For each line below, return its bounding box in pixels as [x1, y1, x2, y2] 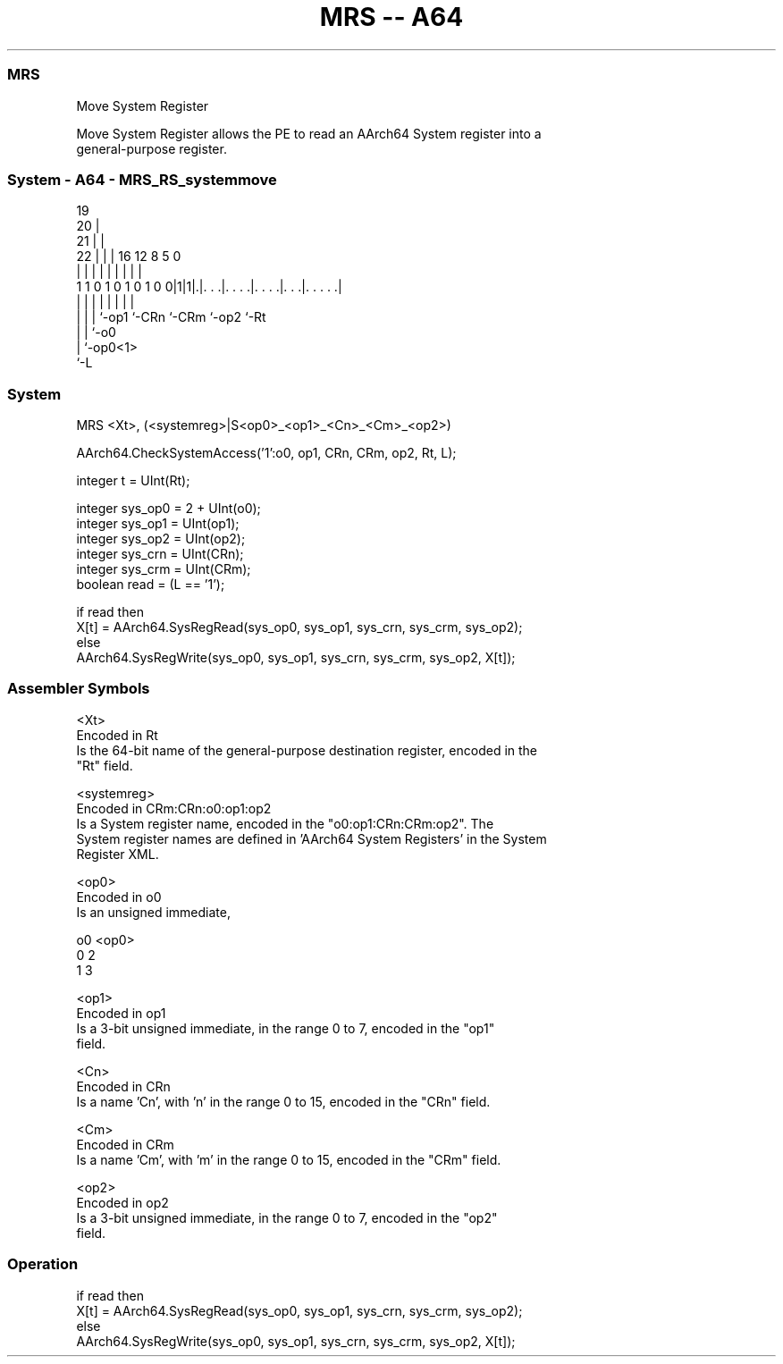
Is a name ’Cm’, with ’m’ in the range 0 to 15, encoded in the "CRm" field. [76, 1151, 501, 1167]
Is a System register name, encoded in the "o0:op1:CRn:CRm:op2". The [76, 815, 494, 831]
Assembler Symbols [7, 679, 150, 698]
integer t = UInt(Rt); [76, 473, 190, 488]
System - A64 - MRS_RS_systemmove [7, 170, 277, 189]
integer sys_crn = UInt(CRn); [76, 546, 244, 561]
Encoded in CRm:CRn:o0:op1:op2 [76, 800, 272, 816]
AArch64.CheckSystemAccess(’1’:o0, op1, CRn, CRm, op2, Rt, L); [76, 445, 457, 460]
